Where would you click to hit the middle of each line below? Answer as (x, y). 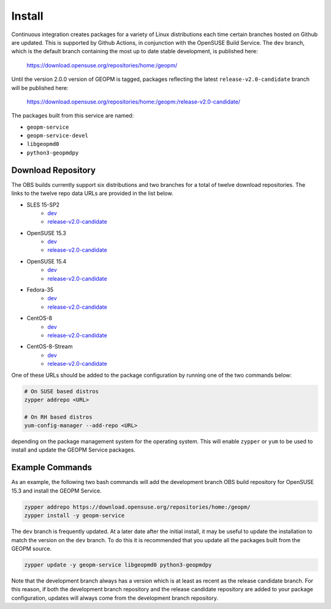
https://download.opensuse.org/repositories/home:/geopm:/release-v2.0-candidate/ (133, 102)
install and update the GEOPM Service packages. (74, 450)
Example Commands (51, 468)
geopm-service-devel (58, 136)
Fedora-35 (40, 290)
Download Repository (54, 170)
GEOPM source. (32, 548)
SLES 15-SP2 (43, 205)
